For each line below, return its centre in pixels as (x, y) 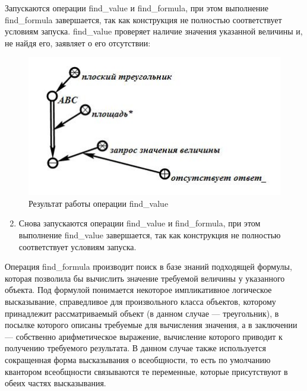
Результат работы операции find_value (99, 203)
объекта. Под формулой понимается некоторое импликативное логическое (138, 290)
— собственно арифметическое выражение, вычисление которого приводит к (144, 336)
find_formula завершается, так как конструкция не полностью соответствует (143, 19)
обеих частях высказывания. (56, 383)
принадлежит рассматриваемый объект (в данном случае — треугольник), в (142, 313)
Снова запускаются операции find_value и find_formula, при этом (140, 223)
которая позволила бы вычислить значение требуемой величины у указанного (145, 278)
